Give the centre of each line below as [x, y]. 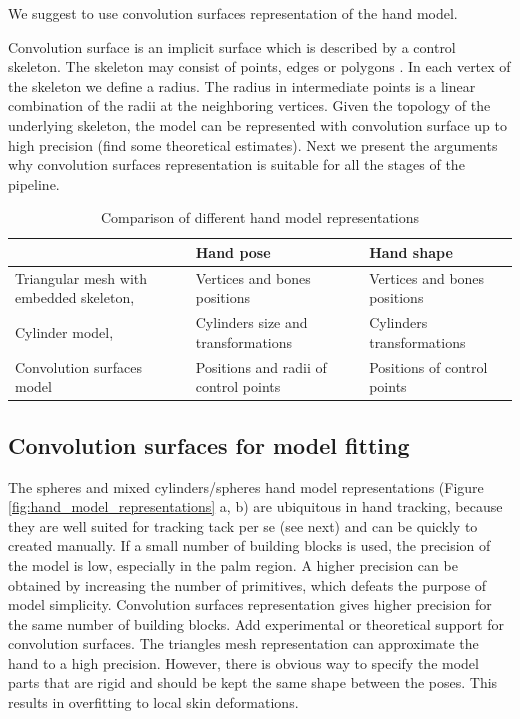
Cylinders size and [251, 322]
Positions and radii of [261, 366]
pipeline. [34, 183]
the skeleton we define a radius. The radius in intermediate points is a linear [242, 85]
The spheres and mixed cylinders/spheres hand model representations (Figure [246, 486]
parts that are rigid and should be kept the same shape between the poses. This [253, 682]
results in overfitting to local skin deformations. [153, 702]
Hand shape [411, 251]
